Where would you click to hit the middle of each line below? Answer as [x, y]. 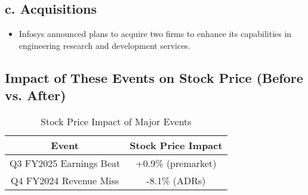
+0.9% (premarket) [176, 163]
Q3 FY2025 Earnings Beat [65, 163]
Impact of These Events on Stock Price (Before [154, 77]
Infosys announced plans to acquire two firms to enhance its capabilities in [155, 34]
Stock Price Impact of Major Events [116, 121]
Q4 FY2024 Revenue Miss [65, 180]
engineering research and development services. [104, 45]
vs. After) [36, 95]
